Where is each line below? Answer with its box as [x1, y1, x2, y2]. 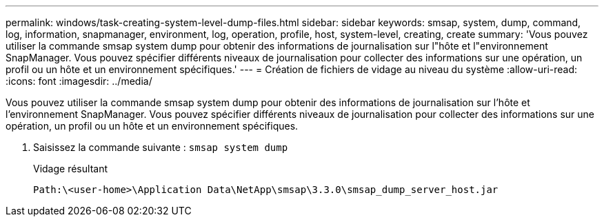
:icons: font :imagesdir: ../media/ [6, 75, 152, 87]
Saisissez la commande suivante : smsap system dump [33, 141, 288, 153]
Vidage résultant [33, 163, 108, 174]
